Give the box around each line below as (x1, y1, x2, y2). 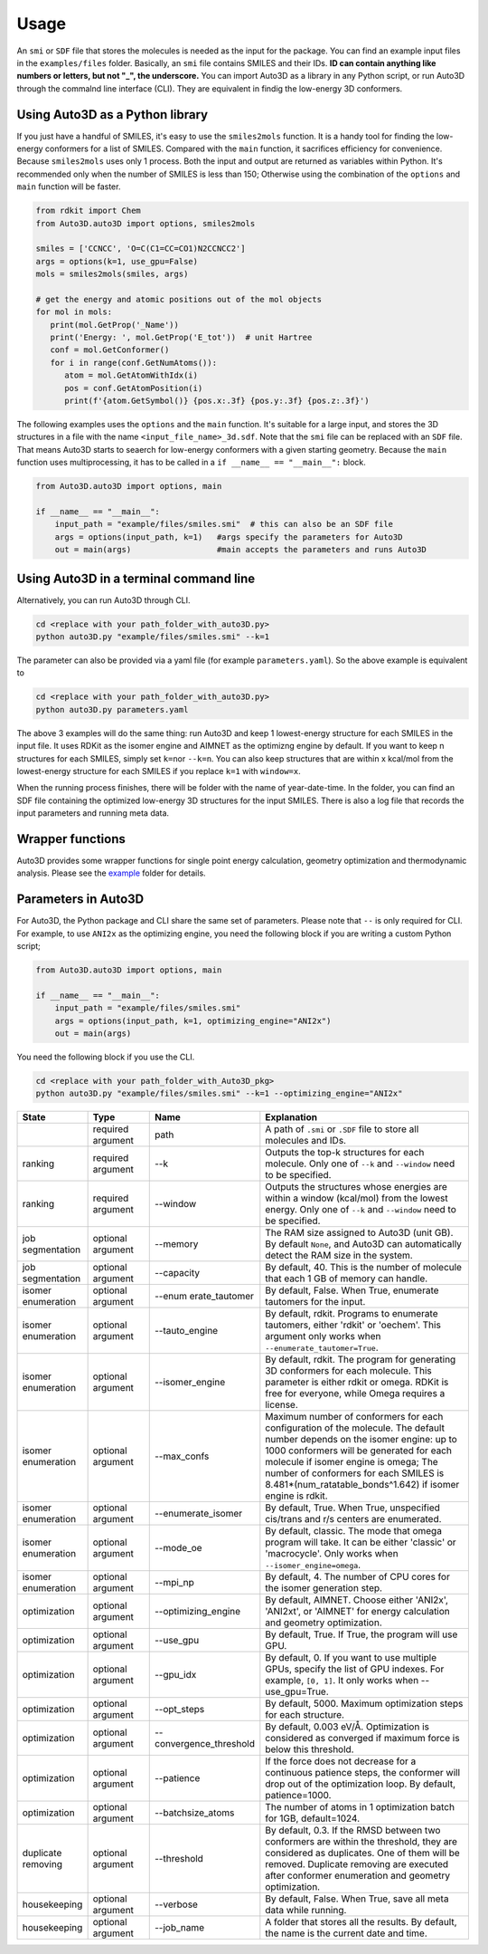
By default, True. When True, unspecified (265, 1501, 440, 1514)
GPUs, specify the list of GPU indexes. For (265, 1662, 445, 1675)
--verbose (154, 1898, 199, 1911)
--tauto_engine (154, 1325, 219, 1337)
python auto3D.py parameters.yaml (35, 704, 189, 714)
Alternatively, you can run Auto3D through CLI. (16, 594, 191, 606)
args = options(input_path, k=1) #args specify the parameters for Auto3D (54, 532, 403, 542)
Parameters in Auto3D (16, 892, 145, 907)
